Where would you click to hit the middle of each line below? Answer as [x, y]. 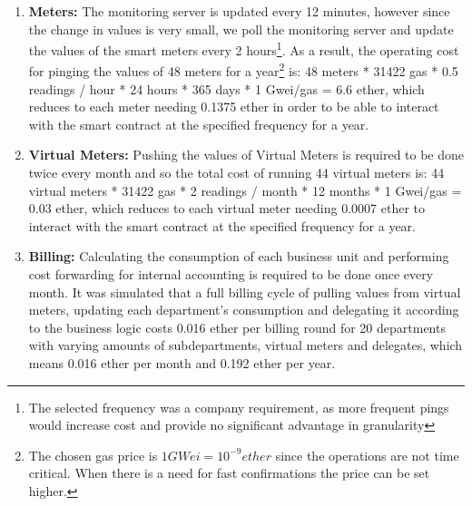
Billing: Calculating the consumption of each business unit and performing [239, 256]
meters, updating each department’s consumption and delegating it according [244, 310]
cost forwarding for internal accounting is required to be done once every [231, 274]
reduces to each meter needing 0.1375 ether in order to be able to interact [234, 107]
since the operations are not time [367, 455]
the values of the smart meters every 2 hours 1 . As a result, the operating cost [244, 49]
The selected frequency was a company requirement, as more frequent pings [239, 407]
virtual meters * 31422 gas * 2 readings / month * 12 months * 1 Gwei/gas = [245, 190]
